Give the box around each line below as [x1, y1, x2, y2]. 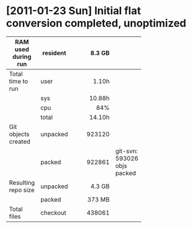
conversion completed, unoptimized [6, 16, 187, 30]
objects [9, 130, 30, 138]
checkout [40, 209, 66, 217]
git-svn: [115, 147, 138, 155]
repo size [9, 186, 35, 194]
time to [9, 77, 28, 85]
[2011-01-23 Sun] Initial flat [6, 4, 141, 18]
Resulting [9, 178, 35, 186]
